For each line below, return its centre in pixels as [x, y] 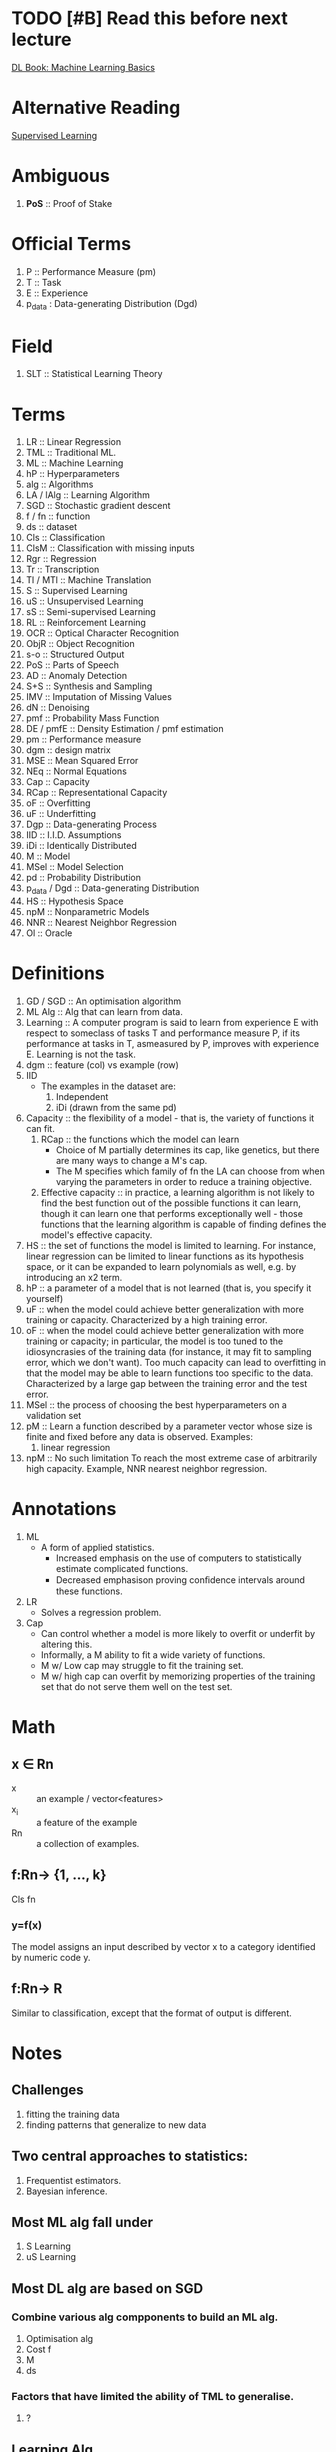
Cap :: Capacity [58, 782]
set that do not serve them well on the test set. [136, 1687]
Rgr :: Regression [61, 559]
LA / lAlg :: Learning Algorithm [88, 495]
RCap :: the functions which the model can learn [140, 1139]
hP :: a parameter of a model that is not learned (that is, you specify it [168, 1288]
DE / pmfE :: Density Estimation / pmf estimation [124, 729]
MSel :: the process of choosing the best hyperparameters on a [156, 1405]
